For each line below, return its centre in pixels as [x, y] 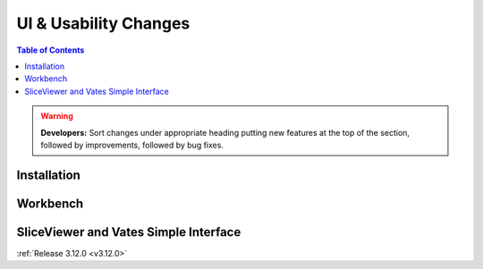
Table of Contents [51, 50]
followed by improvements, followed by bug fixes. [132, 145]
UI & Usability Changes [103, 23]
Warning [57, 116]
